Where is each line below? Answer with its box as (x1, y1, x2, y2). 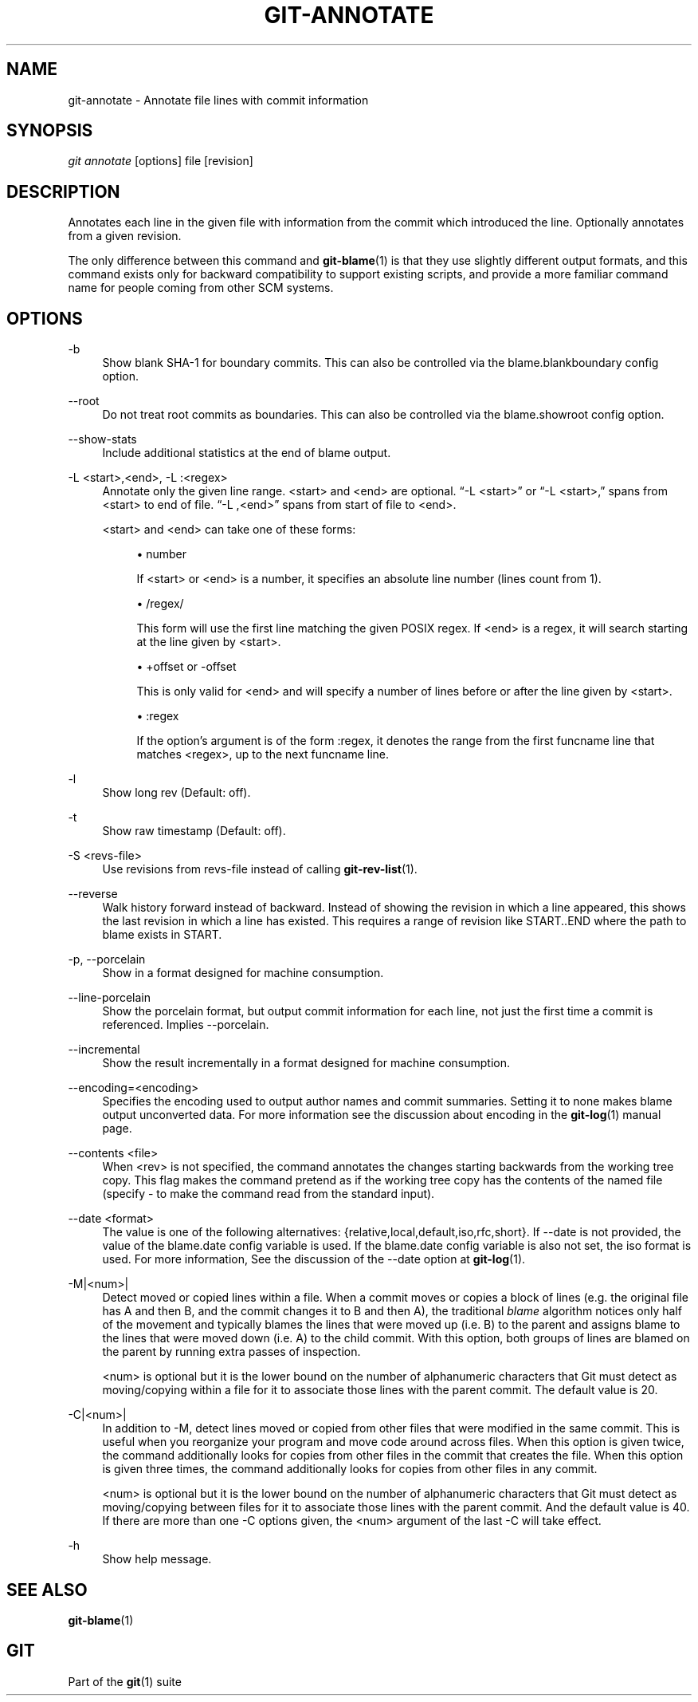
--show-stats (68, 432, 137, 447)
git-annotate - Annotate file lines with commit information (68, 93, 369, 107)
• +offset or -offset (136, 660, 237, 674)
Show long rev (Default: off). (102, 786, 251, 800)
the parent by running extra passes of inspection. (102, 1345, 361, 1359)
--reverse (68, 887, 118, 901)
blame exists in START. (102, 928, 222, 942)
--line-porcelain (68, 991, 151, 1005)
